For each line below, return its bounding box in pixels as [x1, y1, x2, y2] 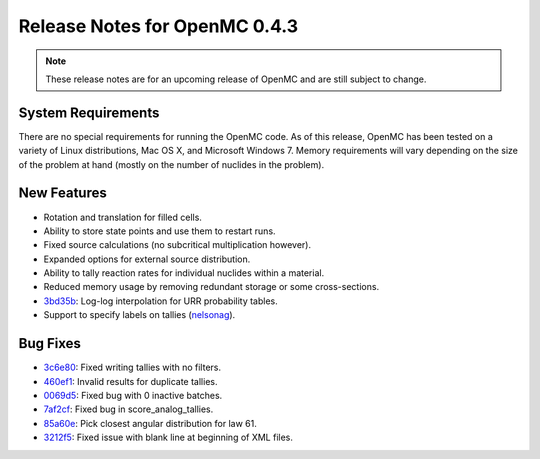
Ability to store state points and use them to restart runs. [43, 225, 276, 237]
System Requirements [18, 104, 160, 121]
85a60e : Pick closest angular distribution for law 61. [43, 417, 257, 429]
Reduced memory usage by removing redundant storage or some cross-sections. [43, 281, 380, 293]
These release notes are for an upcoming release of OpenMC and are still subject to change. [45, 73, 427, 85]
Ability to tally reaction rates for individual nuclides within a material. [43, 267, 325, 279]
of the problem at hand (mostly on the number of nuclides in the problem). [18, 158, 325, 170]
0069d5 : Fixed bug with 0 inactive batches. [43, 389, 223, 401]
